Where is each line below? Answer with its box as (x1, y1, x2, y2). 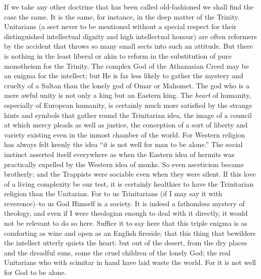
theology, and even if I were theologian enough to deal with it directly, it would (4, 208, 248, 218)
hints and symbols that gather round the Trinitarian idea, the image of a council (4, 109, 252, 120)
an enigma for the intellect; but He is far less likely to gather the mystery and (4, 70, 243, 81)
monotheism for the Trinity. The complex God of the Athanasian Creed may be (4, 60, 249, 71)
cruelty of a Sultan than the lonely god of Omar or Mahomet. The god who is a (4, 80, 249, 90)
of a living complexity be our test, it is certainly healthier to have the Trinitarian (4, 178, 253, 189)
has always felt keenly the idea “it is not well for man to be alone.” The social (4, 139, 243, 150)
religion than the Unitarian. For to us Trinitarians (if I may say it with (4, 188, 222, 199)
